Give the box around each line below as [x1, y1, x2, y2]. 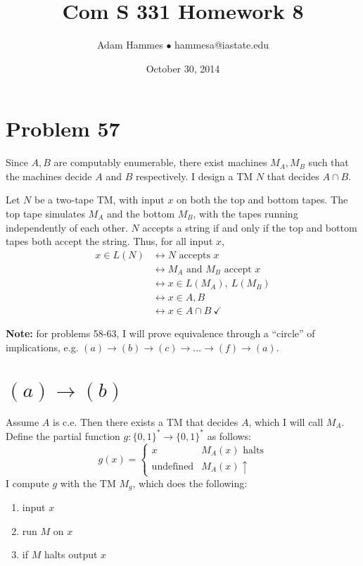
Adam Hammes [96, 37, 163, 52]
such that [308, 155, 349, 170]
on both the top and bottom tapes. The [177, 192, 348, 207]
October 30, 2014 [146, 61, 220, 75]
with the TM [60, 475, 116, 490]
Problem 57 [6, 114, 120, 143]
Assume [6, 414, 39, 429]
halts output [44, 547, 98, 562]
